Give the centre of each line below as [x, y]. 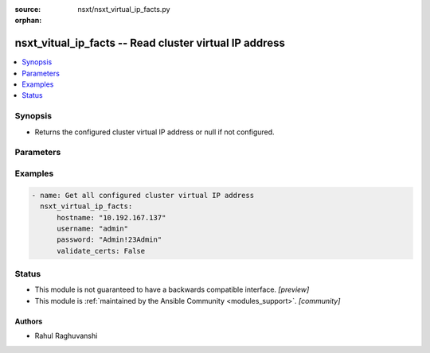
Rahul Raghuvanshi [66, 336]
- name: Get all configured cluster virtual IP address [143, 195]
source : [28, 9]
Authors [29, 321]
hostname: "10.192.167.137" [111, 217]
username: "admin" [93, 228]
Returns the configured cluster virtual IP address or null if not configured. [154, 132]
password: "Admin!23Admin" [109, 240]
